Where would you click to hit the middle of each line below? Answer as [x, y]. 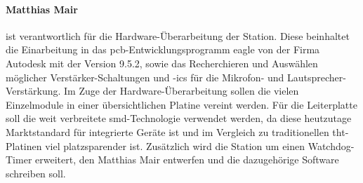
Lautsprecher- [316, 77]
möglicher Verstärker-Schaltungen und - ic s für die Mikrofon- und [145, 77]
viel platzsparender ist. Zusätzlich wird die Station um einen [175, 145]
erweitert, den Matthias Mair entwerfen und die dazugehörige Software [187, 160]
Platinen [24, 145]
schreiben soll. [36, 173]
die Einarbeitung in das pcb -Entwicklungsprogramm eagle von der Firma [163, 49]
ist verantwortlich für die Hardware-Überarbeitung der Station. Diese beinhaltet [178, 35]
